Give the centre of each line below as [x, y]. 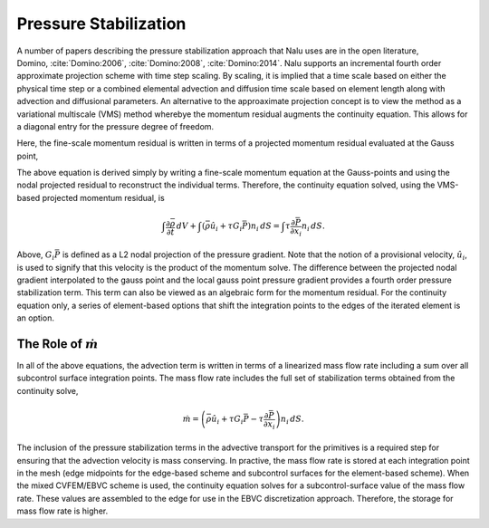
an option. [35, 318]
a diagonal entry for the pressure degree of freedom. [115, 126]
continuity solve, [48, 390]
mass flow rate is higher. [62, 511]
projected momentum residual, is [103, 197]
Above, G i [36, 256]
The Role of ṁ [58, 344]
